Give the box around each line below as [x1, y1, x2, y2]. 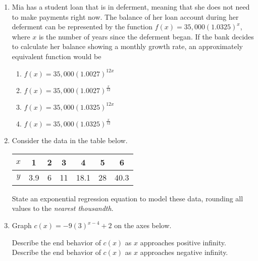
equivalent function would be [12, 51, 101, 61]
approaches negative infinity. [140, 247, 228, 257]
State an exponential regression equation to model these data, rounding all [12, 193, 243, 203]
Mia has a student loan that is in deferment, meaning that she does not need [12, 2, 250, 12]
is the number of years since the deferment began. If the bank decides [38, 31, 254, 41]
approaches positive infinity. [140, 237, 226, 247]
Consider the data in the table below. [12, 135, 128, 146]
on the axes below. [114, 220, 172, 231]
